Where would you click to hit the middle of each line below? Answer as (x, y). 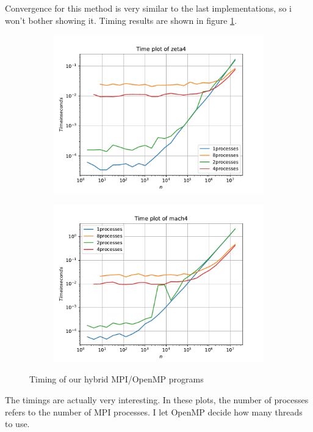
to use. (17, 424)
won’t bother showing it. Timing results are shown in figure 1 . (121, 20)
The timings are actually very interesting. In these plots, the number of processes (157, 399)
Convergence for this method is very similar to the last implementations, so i (148, 8)
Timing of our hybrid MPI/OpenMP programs (117, 379)
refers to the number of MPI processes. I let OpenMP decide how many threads (154, 412)
